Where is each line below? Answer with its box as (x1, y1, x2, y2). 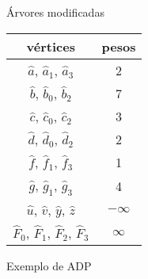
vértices (26, 36, 75, 55)
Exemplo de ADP (6, 257, 92, 273)
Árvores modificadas (6, 4, 104, 20)
